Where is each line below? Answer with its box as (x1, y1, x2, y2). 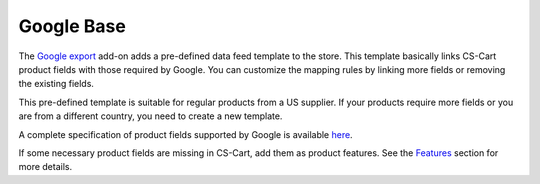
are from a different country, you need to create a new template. (18, 110, 283, 122)
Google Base (18, 15, 127, 37)
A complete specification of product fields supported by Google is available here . (18, 128, 354, 140)
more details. (18, 161, 73, 173)
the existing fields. (18, 78, 95, 90)
